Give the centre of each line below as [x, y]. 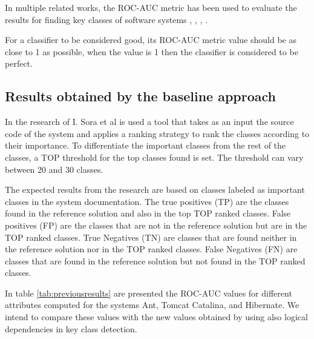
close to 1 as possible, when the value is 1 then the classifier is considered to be [152, 51]
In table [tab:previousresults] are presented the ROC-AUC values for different [149, 293]
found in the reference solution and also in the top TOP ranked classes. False [148, 213]
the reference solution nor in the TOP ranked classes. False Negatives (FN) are [151, 249]
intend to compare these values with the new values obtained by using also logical [156, 317]
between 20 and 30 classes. [54, 169]
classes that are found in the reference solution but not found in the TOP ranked [155, 260]
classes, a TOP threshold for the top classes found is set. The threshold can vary [154, 157]
